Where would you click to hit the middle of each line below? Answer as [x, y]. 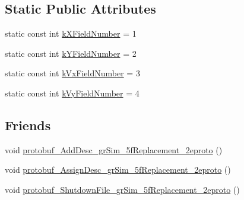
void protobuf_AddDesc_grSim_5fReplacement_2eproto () [114, 149]
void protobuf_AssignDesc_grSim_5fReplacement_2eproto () [118, 170]
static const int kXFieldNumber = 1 [71, 33]
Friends [28, 125]
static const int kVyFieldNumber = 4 [72, 93]
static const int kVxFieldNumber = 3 [72, 73]
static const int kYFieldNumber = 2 [71, 53]
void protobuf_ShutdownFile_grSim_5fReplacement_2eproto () [122, 189]
